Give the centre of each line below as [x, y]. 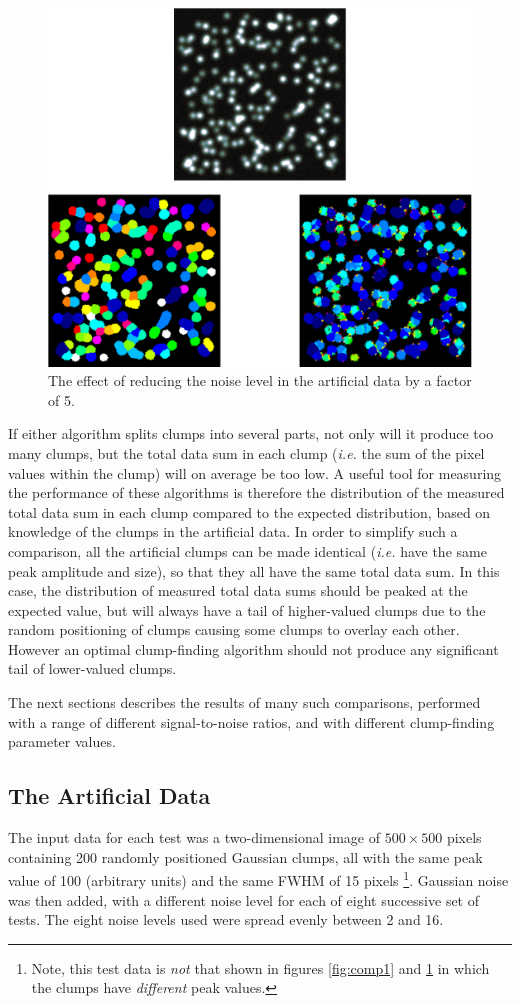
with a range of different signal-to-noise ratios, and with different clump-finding [251, 721]
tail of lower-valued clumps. [92, 668]
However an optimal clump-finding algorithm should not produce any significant [253, 648]
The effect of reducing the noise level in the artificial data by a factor [260, 380]
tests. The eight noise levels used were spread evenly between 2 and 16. [226, 919]
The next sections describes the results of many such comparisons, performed [244, 702]
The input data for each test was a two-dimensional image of [194, 837]
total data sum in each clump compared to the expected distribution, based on [249, 511]
